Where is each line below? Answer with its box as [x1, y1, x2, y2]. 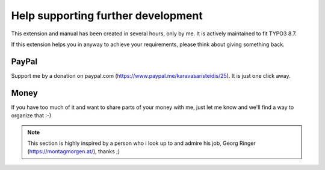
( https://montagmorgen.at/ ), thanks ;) [27, 148, 120, 155]
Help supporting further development [11, 9, 203, 22]
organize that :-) [11, 112, 51, 119]
